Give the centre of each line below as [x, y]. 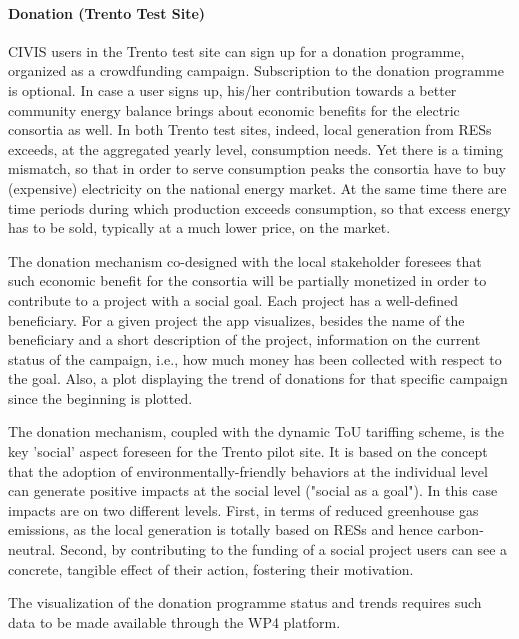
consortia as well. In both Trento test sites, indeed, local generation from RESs [250, 129]
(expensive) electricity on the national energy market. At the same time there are [257, 187]
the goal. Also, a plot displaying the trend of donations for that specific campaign [258, 378]
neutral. [32, 549]
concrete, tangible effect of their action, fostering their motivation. [211, 568]
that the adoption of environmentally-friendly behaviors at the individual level [248, 470]
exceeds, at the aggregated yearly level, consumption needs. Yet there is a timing [256, 148]
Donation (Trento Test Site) [107, 12]
